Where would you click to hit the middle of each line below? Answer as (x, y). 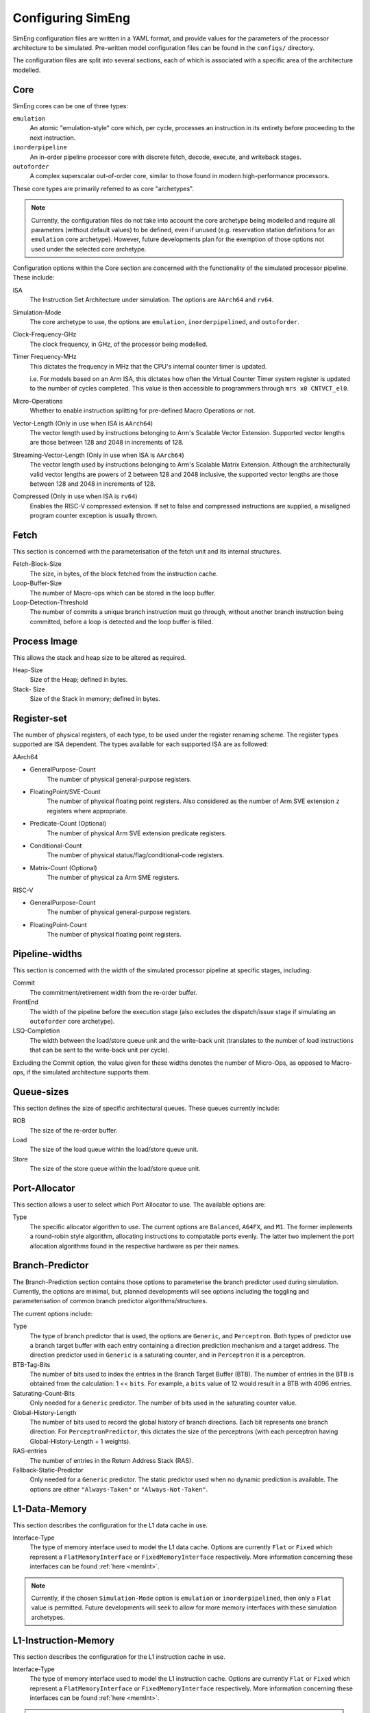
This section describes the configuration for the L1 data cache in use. (110, 1525)
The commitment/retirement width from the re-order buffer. (114, 992)
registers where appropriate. (87, 811)
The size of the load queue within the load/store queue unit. (114, 1149)
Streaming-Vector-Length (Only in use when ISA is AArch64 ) (98, 455)
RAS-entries (30, 1451)
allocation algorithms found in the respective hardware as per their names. (135, 1246)
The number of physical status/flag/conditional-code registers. (136, 855)
